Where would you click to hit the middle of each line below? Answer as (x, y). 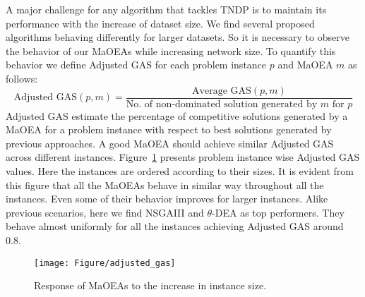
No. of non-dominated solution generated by (222, 104)
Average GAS (222, 91)
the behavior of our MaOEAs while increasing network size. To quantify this (171, 50)
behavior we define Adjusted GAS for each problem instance (136, 65)
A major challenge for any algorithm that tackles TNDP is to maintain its (166, 9)
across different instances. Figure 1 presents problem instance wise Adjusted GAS (183, 157)
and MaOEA (305, 65)
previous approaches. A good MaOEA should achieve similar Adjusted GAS (170, 143)
